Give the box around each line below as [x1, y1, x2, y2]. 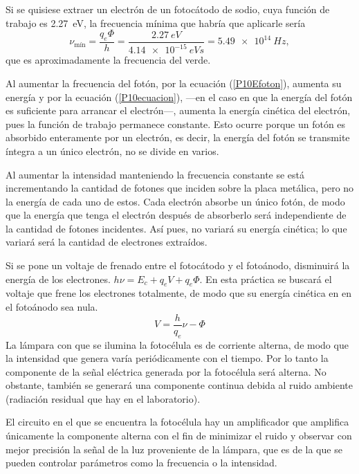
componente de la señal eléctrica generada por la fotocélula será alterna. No [6, 364, 326, 379]
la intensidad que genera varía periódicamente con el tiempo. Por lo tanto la [6, 351, 329, 365]
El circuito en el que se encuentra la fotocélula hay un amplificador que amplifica [6, 414, 349, 429]
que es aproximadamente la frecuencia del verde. [6, 53, 211, 67]
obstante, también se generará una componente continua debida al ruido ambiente [6, 378, 353, 392]
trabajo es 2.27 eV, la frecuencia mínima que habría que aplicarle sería [6, 15, 306, 30]
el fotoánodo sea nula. [6, 300, 98, 314]
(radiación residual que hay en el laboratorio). [6, 391, 201, 405]
